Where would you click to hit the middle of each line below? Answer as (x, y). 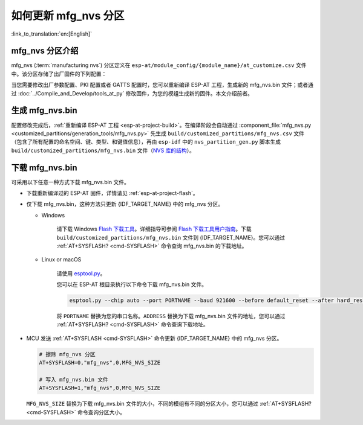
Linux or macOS (61, 260)
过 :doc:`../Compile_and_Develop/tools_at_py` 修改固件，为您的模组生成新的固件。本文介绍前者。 (132, 93)
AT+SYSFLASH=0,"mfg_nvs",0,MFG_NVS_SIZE (100, 363)
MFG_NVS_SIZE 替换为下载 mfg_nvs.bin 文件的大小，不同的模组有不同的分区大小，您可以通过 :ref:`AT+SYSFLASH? (169, 404)
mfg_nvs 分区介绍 (45, 51)
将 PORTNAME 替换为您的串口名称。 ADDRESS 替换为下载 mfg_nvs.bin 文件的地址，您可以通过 (171, 316)
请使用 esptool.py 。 (81, 273)
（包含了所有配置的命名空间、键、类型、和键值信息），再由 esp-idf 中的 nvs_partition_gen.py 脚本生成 (146, 142)
